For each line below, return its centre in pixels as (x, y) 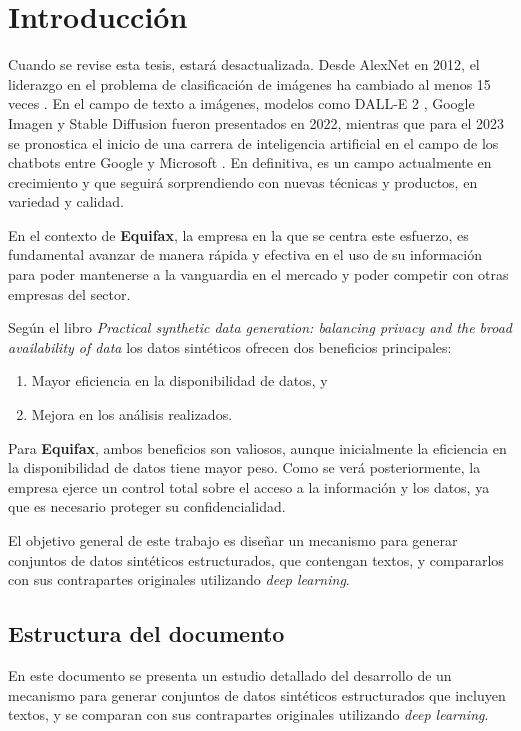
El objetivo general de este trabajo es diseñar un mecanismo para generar (233, 540)
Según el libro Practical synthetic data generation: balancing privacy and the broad (260, 327)
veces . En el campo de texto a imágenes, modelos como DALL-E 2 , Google (241, 103)
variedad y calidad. (66, 201)
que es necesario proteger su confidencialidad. (147, 506)
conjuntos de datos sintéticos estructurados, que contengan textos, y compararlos (256, 559)
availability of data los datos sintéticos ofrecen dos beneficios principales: (230, 346)
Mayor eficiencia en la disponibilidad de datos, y (179, 380)
